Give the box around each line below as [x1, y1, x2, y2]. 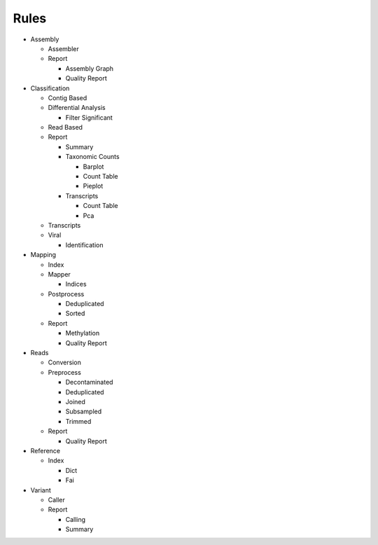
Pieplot [83, 182, 104, 191]
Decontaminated [65, 378, 113, 387]
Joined [65, 398, 85, 406]
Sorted [65, 309, 85, 318]
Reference [30, 446, 61, 455]
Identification [65, 240, 104, 249]
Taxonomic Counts [65, 153, 120, 161]
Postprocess [48, 289, 85, 298]
